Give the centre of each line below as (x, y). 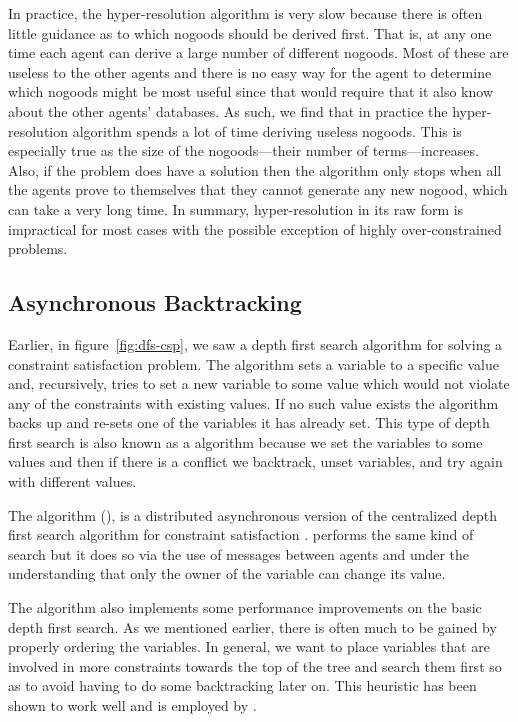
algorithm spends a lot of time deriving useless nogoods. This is (267, 130)
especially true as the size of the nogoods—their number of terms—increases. (243, 150)
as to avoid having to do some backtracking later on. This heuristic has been (242, 685)
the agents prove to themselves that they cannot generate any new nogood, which (258, 189)
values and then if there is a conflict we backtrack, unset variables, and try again (255, 461)
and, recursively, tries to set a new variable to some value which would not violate (259, 383)
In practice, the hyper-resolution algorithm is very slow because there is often (245, 13)
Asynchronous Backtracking (155, 302)
